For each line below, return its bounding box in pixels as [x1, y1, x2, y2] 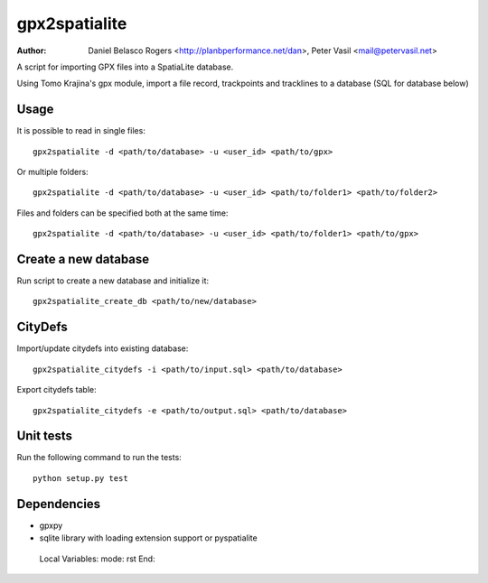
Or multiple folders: [16, 167, 89, 178]
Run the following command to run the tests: [16, 452, 183, 463]
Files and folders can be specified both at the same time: [16, 208, 229, 218]
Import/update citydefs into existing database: [16, 343, 189, 354]
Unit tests [16, 429, 72, 444]
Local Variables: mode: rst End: [39, 553, 155, 564]
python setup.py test [33, 473, 128, 483]
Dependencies [16, 496, 101, 512]
